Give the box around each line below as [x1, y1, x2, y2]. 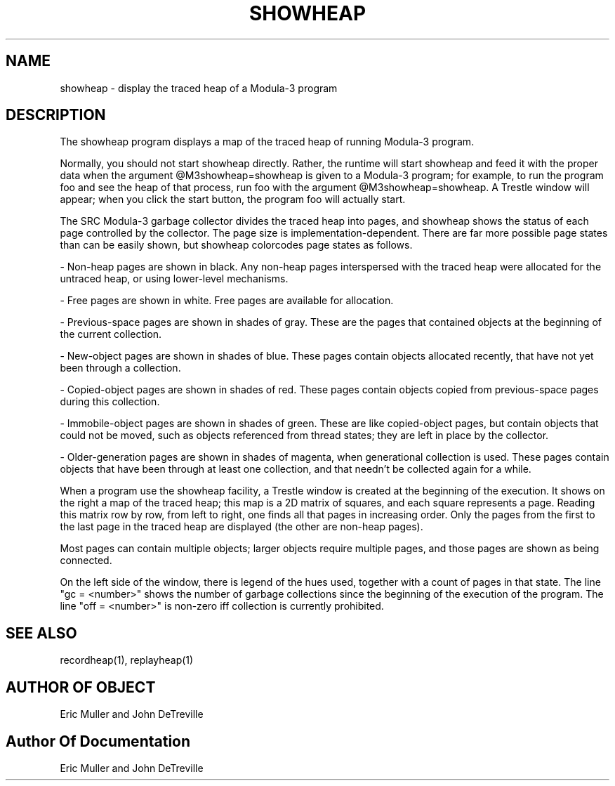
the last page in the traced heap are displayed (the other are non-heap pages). [60, 520, 423, 533]
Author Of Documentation [6, 732, 191, 750]
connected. [60, 554, 112, 567]
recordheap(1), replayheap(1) [60, 654, 194, 667]
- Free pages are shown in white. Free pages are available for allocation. [60, 294, 394, 307]
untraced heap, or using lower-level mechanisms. [60, 273, 289, 285]
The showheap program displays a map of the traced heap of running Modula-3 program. [60, 136, 475, 148]
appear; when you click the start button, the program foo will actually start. [60, 193, 406, 206]
